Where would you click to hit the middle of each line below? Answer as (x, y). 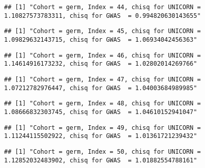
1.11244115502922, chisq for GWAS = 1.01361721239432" (101, 136)
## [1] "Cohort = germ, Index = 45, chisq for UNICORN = (102, 31)
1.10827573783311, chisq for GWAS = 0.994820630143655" (102, 16)
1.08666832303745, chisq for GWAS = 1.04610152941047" (101, 112)
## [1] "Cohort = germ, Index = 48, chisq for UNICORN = (102, 104)
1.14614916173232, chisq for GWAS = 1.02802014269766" (101, 64)
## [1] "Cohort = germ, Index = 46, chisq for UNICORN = (102, 55)
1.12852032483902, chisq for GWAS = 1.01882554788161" (101, 160)
